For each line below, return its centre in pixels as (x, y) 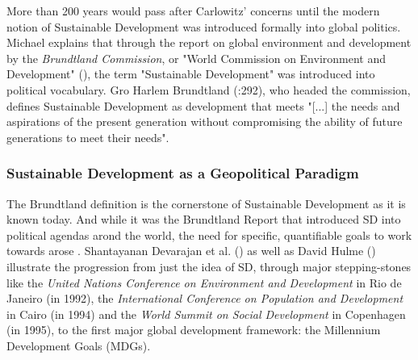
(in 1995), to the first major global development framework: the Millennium (194, 330)
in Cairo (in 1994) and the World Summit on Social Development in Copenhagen (206, 314)
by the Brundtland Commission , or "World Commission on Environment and (196, 58)
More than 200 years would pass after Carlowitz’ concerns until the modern (193, 10)
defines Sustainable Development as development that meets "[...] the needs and (203, 105)
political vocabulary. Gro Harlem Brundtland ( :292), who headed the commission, (209, 89)
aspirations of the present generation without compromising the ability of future (205, 121)
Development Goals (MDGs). (79, 345)
